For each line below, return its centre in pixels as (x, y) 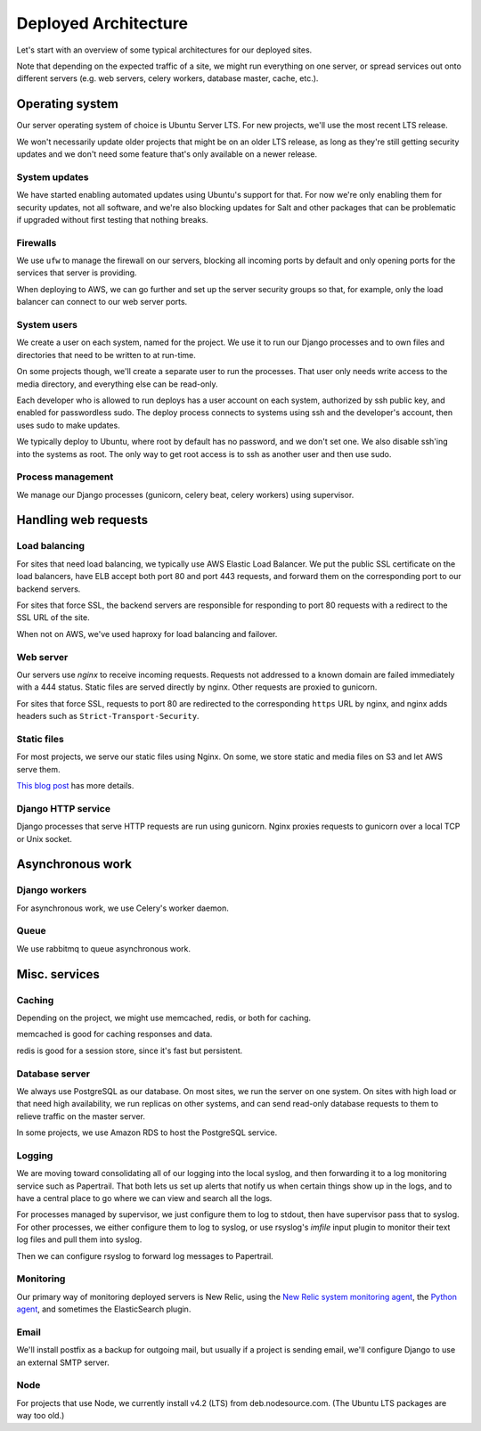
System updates (53, 176)
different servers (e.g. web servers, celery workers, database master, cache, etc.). (167, 78)
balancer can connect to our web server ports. (102, 302)
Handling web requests (82, 520)
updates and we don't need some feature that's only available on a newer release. (167, 154)
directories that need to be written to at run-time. (106, 355)
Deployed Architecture (102, 23)
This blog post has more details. (75, 785)
